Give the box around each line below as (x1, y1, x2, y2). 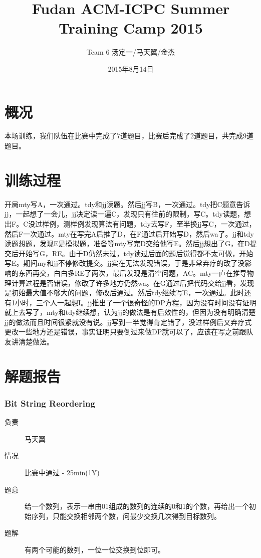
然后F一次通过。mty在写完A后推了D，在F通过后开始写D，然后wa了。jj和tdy (5, 228, 254, 239)
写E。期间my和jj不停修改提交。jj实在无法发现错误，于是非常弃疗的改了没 (5, 258, 245, 268)
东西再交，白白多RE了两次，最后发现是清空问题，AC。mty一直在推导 (18, 267, 247, 278)
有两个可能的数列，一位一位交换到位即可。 (25, 544, 165, 554)
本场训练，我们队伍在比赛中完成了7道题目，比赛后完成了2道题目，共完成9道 (5, 130, 253, 141)
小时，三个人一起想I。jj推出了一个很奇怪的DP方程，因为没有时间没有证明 (15, 297, 256, 307)
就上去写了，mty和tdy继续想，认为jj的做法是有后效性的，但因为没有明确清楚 (5, 307, 255, 317)
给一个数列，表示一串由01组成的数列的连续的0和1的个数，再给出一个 (25, 501, 249, 511)
